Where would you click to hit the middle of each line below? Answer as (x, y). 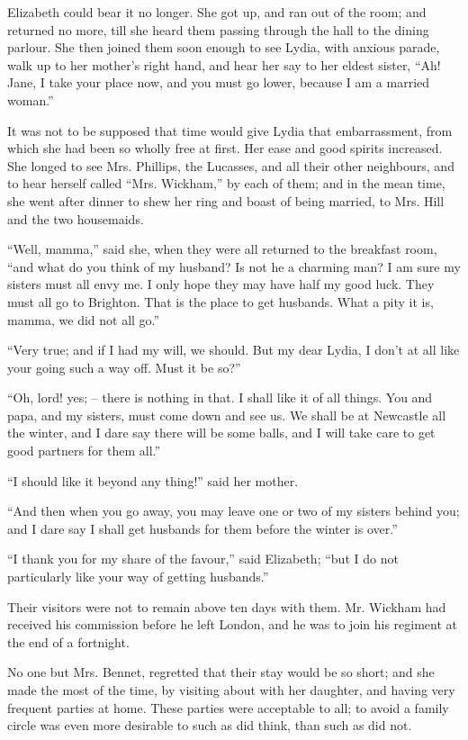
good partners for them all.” (84, 451)
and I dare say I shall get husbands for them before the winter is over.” (202, 528)
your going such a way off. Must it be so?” (124, 367)
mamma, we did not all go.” (84, 319)
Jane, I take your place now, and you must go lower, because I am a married (219, 82)
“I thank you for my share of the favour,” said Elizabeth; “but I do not (203, 559)
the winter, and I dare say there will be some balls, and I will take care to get (221, 433)
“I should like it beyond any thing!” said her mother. (153, 480)
